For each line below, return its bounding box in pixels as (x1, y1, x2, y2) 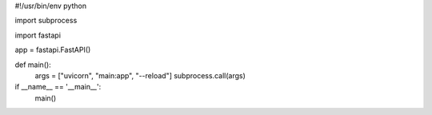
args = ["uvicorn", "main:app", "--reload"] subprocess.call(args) (34, 70, 246, 80)
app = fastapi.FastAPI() (14, 45, 91, 55)
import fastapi (14, 30, 62, 40)
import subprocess (14, 16, 78, 26)
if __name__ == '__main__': (14, 82, 102, 92)
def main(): (14, 60, 51, 69)
